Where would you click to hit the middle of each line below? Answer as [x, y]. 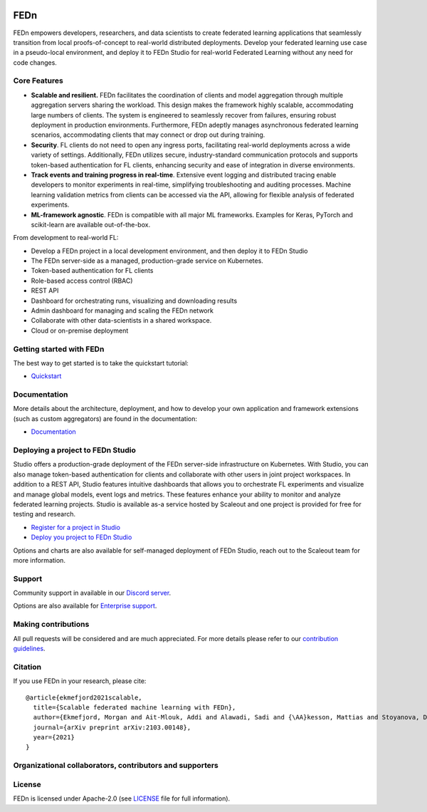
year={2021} [54, 738]
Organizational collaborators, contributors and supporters [116, 766]
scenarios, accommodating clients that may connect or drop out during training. [148, 135]
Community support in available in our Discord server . [92, 593]
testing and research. [44, 514]
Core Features [38, 80]
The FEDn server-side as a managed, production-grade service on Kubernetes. [147, 261]
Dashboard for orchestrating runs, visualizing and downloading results [134, 301]
